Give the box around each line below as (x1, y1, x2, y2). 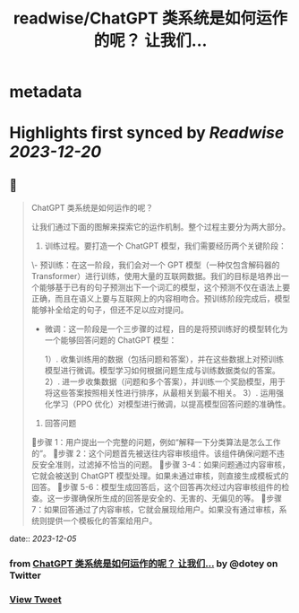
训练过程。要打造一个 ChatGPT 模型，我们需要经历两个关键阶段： (44, 241, 286, 251)
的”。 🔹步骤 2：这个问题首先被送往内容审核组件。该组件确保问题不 (30, 448, 278, 459)
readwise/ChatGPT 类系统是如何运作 (13, 8, 288, 29)
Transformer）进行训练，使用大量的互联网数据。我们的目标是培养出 (30, 271, 282, 282)
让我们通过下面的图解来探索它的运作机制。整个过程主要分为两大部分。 (30, 222, 291, 232)
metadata (9, 82, 82, 102)
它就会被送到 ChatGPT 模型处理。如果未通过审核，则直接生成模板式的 (30, 470, 289, 481)
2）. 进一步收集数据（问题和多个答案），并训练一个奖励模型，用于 (44, 376, 286, 387)
